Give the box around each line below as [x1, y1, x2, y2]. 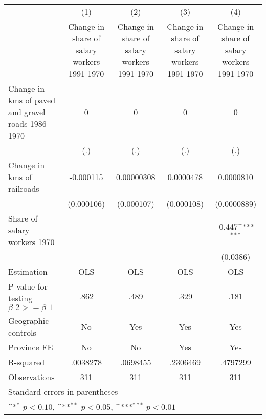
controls [8, 326, 36, 338]
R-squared [8, 356, 45, 368]
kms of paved [8, 94, 56, 106]
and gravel [8, 106, 46, 118]
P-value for [8, 280, 48, 292]
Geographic [8, 315, 49, 326]
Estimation [8, 266, 48, 277]
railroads [8, 183, 39, 194]
